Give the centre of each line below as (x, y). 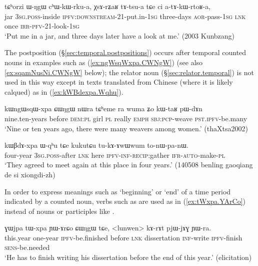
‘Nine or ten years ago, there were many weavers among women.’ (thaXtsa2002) (126, 128)
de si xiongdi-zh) (30, 174)
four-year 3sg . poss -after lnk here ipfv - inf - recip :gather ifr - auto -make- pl (115, 155)
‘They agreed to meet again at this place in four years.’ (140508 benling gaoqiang (129, 165)
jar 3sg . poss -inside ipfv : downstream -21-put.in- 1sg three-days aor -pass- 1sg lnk (125, 16)
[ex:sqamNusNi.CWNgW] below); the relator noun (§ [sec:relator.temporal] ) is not (129, 72)
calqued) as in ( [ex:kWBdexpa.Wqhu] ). (64, 91)
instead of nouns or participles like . (59, 211)
